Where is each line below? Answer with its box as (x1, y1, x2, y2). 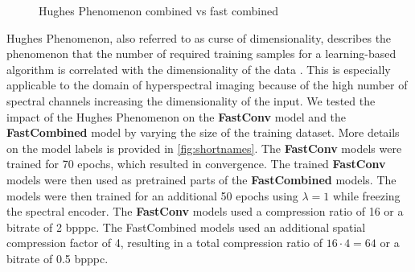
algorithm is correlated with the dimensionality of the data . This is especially (6, 60, 391, 77)
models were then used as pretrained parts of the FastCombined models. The (6, 171, 397, 188)
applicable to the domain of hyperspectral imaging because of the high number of (6, 76, 408, 93)
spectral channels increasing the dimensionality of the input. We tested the (6, 92, 376, 109)
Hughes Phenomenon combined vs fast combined (39, 2, 278, 19)
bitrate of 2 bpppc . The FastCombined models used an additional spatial (6, 218, 366, 235)
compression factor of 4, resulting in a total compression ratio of (6, 234, 323, 251)
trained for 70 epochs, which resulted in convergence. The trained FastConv (6, 155, 386, 172)
